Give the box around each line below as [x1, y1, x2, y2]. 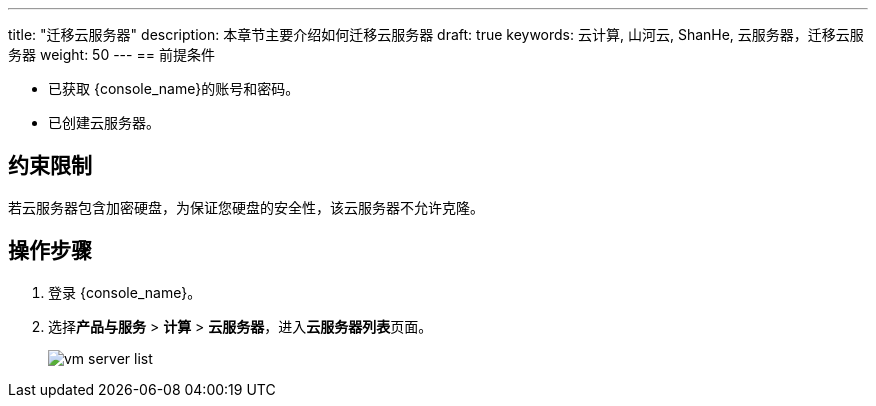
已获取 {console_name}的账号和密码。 [48, 80, 300, 97]
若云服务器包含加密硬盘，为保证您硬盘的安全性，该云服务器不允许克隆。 [8, 198, 484, 216]
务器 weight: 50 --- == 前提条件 [8, 46, 215, 63]
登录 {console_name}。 [48, 283, 202, 301]
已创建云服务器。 [48, 114, 160, 131]
